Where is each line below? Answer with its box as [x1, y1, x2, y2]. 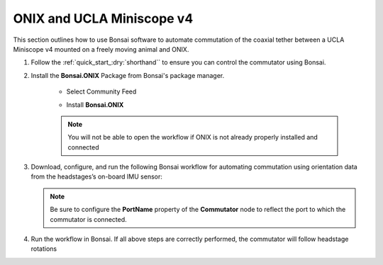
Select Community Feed [66, 87, 137, 96]
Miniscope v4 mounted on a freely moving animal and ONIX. [13, 45, 189, 53]
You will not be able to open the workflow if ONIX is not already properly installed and [67, 133, 318, 142]
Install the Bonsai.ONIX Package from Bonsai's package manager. [30, 71, 225, 79]
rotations [30, 244, 57, 253]
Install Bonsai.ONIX [66, 100, 124, 109]
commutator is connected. [50, 215, 127, 223]
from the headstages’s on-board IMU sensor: [30, 172, 163, 181]
